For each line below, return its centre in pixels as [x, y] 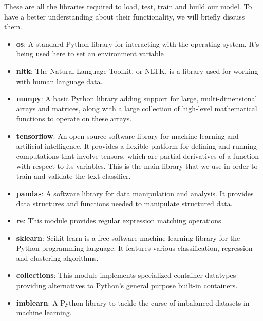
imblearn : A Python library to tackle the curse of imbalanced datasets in [133, 302]
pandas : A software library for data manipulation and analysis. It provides [135, 193]
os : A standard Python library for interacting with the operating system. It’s [138, 43]
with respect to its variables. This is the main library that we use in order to [137, 166]
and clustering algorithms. [57, 258]
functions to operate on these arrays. [74, 118]
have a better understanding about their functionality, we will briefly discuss [125, 16]
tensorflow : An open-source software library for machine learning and [127, 135]
